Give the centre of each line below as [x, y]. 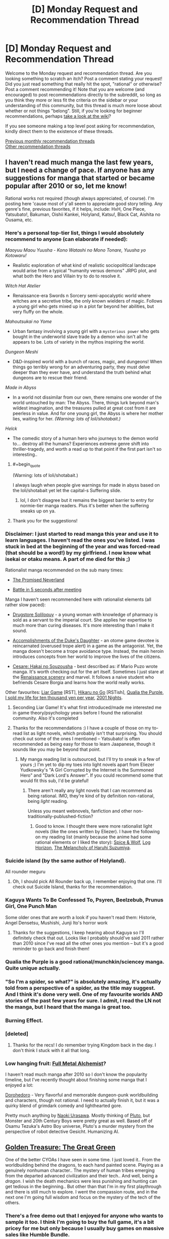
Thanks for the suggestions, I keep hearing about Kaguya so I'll [78, 932]
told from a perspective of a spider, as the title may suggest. [80, 988]
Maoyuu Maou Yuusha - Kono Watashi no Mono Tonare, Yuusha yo [76, 250]
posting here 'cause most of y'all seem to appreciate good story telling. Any [84, 204]
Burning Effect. [24, 1020]
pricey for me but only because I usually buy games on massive [85, 1228]
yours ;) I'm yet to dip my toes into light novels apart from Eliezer [87, 765]
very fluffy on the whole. [38, 312]
